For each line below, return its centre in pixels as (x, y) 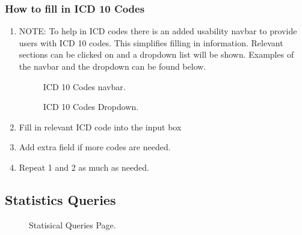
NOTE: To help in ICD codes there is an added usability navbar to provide (158, 31)
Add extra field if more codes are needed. (95, 147)
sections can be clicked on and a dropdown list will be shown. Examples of (156, 54)
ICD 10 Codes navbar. (84, 86)
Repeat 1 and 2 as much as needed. (84, 167)
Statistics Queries (60, 199)
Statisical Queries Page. (72, 224)
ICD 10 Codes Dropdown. (91, 107)
